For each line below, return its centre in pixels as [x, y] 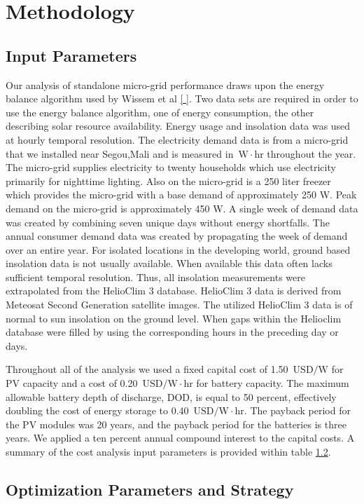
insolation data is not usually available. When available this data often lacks [169, 263]
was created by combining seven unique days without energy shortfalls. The [168, 222]
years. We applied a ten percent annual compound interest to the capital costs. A [180, 438]
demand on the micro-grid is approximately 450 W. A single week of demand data [182, 208]
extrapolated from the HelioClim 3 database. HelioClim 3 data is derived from [174, 291]
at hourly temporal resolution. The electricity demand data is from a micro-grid [177, 139]
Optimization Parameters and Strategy [150, 489]
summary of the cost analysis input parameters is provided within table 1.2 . [168, 452]
